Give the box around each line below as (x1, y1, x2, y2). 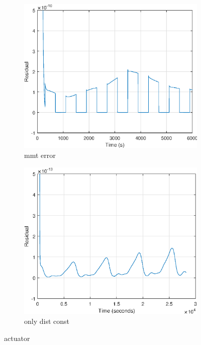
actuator (4, 332, 30, 343)
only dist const (24, 315, 69, 326)
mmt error (24, 149, 56, 160)
